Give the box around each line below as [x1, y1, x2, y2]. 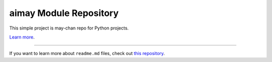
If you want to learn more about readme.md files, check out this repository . [9, 50, 165, 56]
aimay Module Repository [9, 7, 119, 18]
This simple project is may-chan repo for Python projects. [9, 25, 129, 31]
